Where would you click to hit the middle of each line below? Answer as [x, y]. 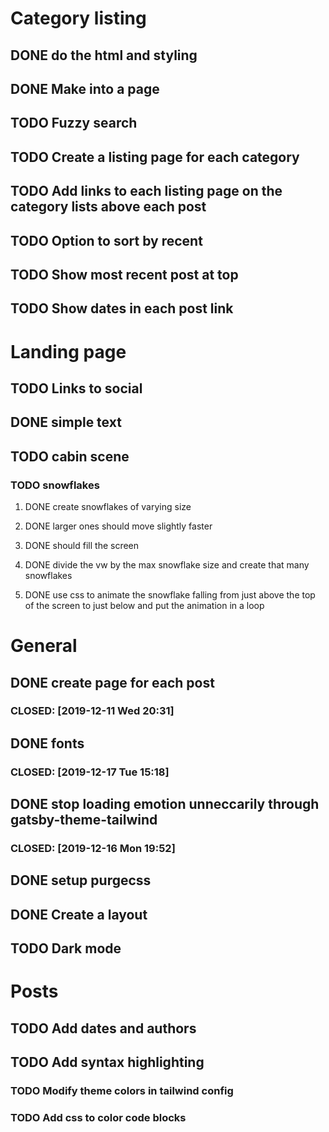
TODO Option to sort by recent [106, 240]
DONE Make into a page [85, 88]
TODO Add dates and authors [103, 1028]
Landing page [68, 351]
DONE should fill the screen [82, 545]
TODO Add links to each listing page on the [146, 191]
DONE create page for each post [112, 682]
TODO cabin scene [70, 456]
